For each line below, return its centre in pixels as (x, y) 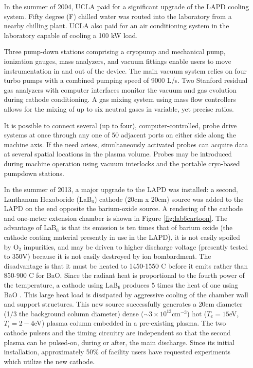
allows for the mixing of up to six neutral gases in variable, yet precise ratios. (119, 108)
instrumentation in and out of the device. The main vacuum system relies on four (125, 70)
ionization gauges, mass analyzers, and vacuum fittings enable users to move (117, 61)
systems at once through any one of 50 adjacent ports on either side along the (120, 135)
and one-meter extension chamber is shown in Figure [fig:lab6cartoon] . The (116, 218)
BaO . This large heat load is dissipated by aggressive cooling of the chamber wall (126, 294)
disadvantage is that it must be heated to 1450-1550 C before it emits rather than (126, 265)
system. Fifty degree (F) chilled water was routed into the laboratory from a (118, 16)
